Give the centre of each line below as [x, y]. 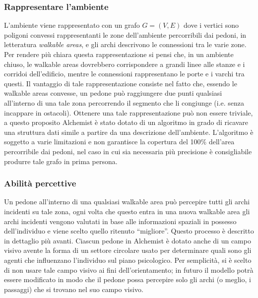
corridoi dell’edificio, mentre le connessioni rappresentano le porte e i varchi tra [124, 74]
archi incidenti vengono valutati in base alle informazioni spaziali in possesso [120, 221]
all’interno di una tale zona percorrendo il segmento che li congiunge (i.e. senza [124, 102]
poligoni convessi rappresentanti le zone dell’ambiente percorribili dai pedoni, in [125, 34]
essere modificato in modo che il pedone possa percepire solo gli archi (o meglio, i [128, 279]
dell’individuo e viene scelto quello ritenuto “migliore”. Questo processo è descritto [129, 231]
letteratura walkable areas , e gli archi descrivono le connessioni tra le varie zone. [125, 44]
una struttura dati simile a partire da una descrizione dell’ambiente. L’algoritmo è [129, 132]
